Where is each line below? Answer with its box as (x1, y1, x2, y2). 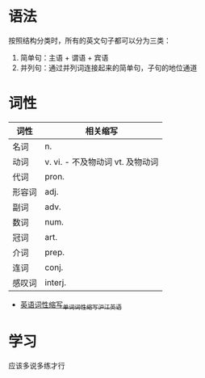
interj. (44, 276, 67, 288)
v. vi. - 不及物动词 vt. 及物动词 (44, 156, 159, 167)
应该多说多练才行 (8, 360, 65, 370)
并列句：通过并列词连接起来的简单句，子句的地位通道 (19, 62, 198, 73)
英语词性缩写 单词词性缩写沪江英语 (19, 300, 123, 311)
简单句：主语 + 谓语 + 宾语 (19, 52, 109, 62)
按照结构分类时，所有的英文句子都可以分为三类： (8, 36, 171, 45)
